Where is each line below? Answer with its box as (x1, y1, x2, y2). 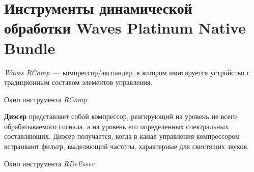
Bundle (4, 37, 55, 58)
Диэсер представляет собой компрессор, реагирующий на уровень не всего (4, 111, 237, 122)
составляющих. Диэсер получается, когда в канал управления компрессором (4, 131, 240, 141)
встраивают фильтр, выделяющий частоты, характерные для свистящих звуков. (4, 141, 249, 152)
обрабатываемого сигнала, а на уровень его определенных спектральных (4, 121, 229, 131)
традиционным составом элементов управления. (4, 77, 153, 88)
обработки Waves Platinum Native (4, 17, 246, 38)
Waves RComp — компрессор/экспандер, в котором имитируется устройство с (4, 67, 250, 77)
